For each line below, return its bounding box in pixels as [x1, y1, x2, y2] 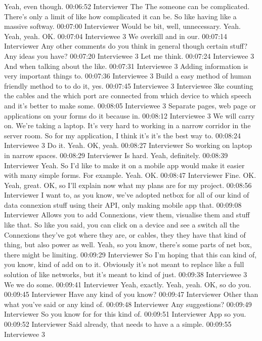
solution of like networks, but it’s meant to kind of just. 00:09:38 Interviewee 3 [4, 269, 247, 280]
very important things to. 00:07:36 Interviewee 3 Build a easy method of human [4, 70, 251, 81]
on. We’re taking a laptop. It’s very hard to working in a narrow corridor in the [4, 120, 251, 131]
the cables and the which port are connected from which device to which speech [4, 90, 251, 101]
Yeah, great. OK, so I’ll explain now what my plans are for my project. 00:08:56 [4, 179, 252, 190]
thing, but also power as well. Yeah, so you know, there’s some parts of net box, [4, 239, 252, 250]
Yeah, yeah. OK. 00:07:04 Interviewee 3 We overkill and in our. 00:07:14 [4, 30, 228, 41]
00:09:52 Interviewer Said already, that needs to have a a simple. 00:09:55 [4, 319, 232, 329]
